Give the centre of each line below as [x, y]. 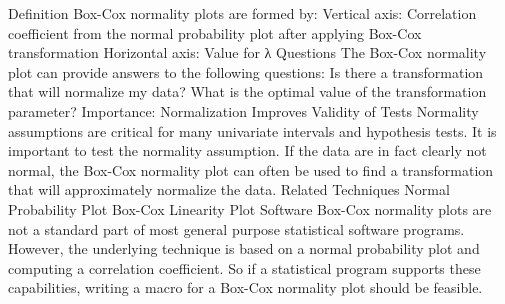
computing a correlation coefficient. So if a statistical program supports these [244, 267]
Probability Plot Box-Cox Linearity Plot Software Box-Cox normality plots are [250, 208]
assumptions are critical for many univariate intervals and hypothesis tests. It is [252, 130]
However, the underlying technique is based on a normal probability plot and [244, 248]
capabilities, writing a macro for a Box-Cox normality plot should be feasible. [245, 287]
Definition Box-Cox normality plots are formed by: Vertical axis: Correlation [242, 13]
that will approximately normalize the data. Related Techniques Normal [229, 189]
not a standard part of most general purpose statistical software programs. [236, 228]
